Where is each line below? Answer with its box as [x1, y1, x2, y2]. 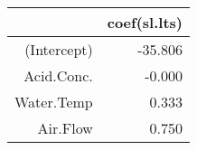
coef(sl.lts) [107, 12, 183, 33]
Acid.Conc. [23, 65, 93, 86]
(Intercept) [24, 39, 93, 60]
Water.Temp [14, 91, 93, 112]
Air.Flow [37, 117, 93, 138]
